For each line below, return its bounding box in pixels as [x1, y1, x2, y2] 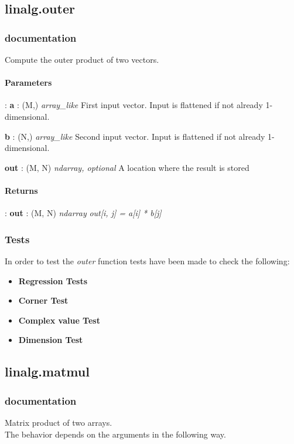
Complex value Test [18, 314, 100, 326]
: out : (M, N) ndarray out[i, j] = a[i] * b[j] [5, 207, 162, 219]
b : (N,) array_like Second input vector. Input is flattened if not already [5, 130, 265, 142]
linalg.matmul [5, 362, 90, 381]
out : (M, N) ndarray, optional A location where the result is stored [5, 161, 249, 173]
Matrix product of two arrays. [5, 416, 112, 428]
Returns [5, 184, 38, 196]
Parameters [5, 76, 52, 89]
